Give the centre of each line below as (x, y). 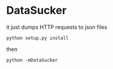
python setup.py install (37, 38)
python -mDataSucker (32, 60)
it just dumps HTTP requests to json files (57, 27)
